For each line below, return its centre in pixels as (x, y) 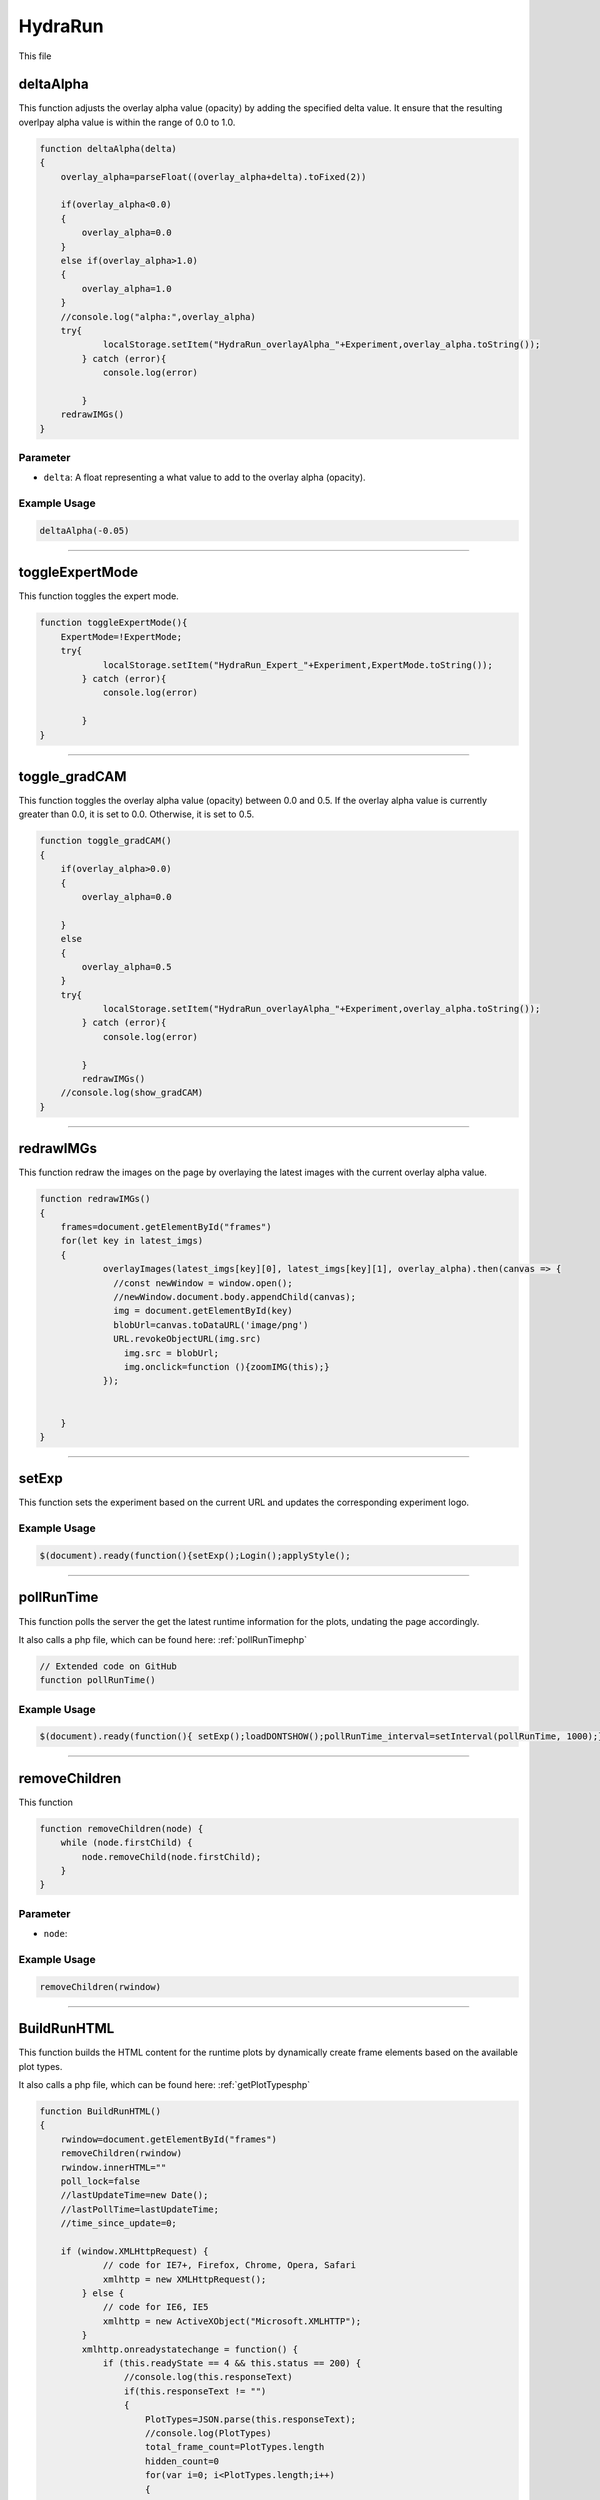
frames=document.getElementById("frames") (166, 1227)
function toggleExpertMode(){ (113, 623)
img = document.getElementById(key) (203, 1311)
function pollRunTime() (98, 1680)
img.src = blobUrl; (171, 1353)
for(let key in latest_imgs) (132, 1241)
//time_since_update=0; (118, 2223)
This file (35, 56)
